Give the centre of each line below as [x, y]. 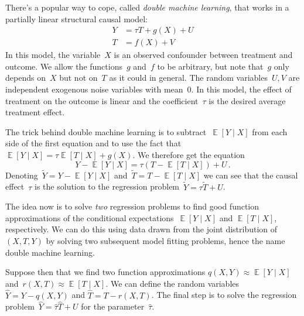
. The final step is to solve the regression [224, 295]
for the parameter [113, 306]
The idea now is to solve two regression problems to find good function [132, 206]
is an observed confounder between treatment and [203, 55]
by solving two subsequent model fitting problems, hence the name [165, 241]
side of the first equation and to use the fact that [93, 143]
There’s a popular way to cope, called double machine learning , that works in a [147, 7]
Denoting [22, 175]
